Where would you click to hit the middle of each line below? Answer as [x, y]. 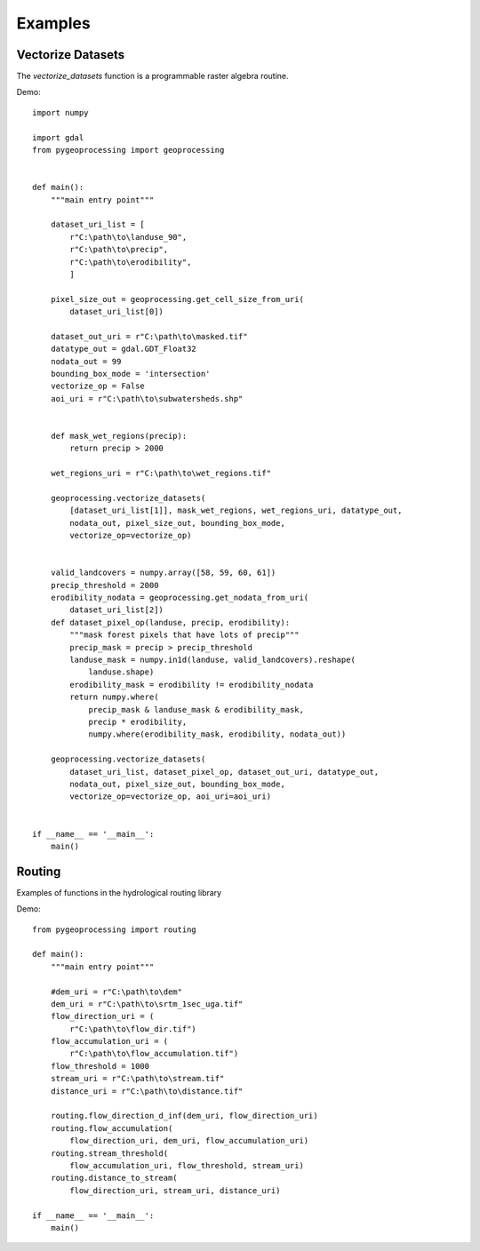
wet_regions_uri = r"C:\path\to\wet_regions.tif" [160, 474]
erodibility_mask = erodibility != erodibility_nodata [192, 685]
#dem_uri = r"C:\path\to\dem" [116, 992]
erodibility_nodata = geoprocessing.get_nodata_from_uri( [180, 598]
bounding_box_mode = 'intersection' [130, 374]
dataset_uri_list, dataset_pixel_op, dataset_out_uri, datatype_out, [224, 772]
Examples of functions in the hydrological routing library [119, 892]
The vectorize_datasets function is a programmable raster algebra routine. [152, 76]
